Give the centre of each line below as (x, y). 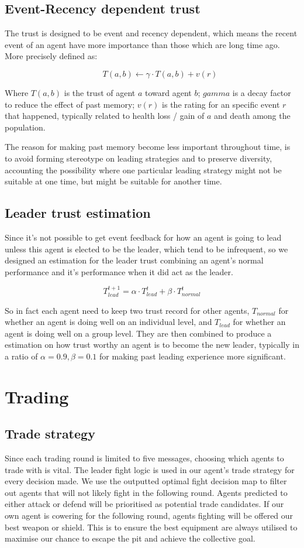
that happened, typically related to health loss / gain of (105, 116)
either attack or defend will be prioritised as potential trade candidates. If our (144, 504)
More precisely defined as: (51, 56)
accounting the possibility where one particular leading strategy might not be (143, 169)
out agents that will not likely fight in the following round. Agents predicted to (146, 492)
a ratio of (21, 356)
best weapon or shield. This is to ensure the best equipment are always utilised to (151, 527)
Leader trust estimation (78, 213)
